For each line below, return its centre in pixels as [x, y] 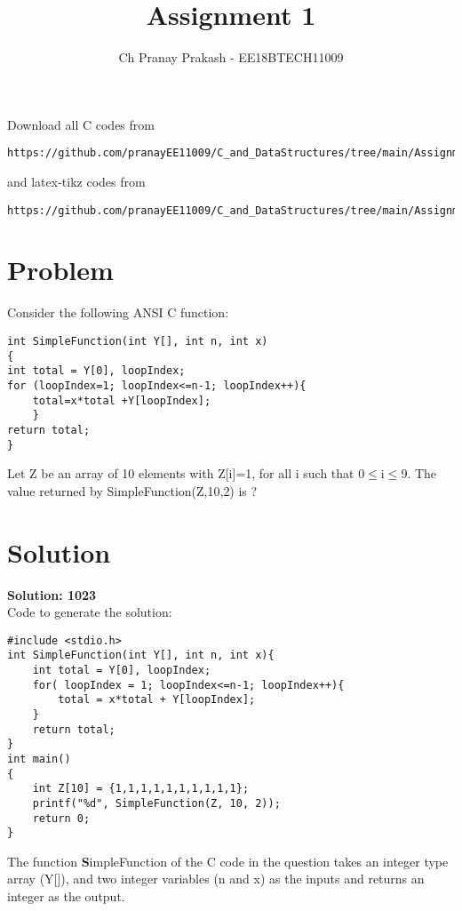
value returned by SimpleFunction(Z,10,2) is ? [132, 490]
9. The [419, 473]
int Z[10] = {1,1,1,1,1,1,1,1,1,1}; [141, 789]
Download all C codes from [81, 124]
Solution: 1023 [52, 594]
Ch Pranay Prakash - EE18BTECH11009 [231, 57]
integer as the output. [66, 896]
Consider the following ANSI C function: [118, 312]
